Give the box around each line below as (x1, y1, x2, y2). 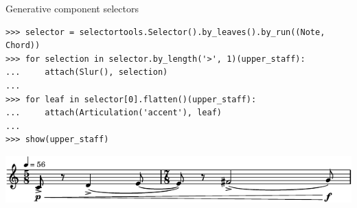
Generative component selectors (5, 1, 139, 15)
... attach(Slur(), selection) (5, 67, 168, 78)
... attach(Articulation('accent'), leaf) (5, 108, 222, 118)
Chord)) (5, 41, 41, 51)
